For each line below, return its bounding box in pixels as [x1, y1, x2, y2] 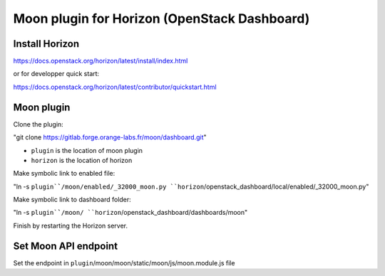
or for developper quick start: [13, 70, 100, 78]
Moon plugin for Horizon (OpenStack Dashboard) [13, 11, 310, 26]
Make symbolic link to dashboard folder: [13, 196, 131, 204]
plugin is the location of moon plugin [31, 146, 143, 154]
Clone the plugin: [13, 120, 63, 128]
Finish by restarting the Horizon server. [13, 221, 128, 230]
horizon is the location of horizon [31, 156, 133, 164]
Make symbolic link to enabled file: [13, 169, 115, 178]
